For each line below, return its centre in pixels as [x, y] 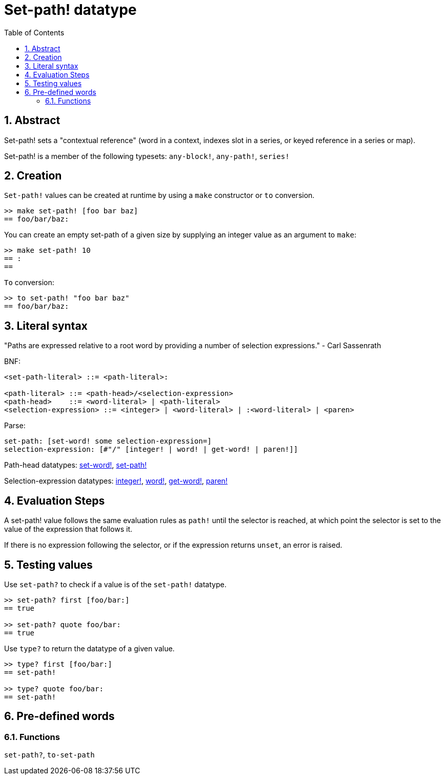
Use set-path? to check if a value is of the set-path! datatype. [115, 584]
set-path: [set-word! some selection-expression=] [108, 441]
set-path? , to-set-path [49, 755]
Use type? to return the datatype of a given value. [89, 648]
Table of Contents [34, 32]
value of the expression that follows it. [68, 529]
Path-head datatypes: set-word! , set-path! [76, 465]
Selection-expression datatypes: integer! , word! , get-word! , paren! [116, 481]
